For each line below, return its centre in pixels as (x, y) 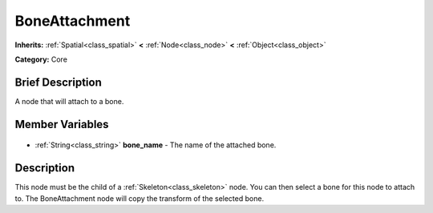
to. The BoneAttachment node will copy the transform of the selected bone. (140, 198)
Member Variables (62, 124)
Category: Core (41, 59)
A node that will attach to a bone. (69, 101)
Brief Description (58, 82)
